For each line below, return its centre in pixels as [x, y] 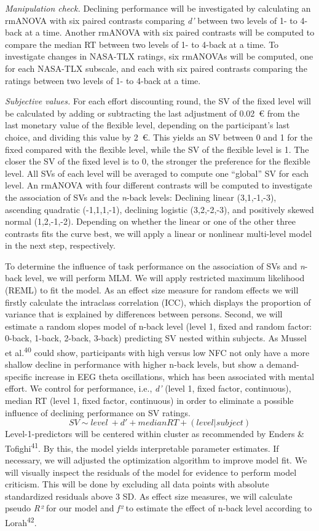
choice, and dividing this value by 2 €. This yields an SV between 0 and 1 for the [159, 137]
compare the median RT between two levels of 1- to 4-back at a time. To [142, 44]
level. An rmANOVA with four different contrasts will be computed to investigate [159, 185]
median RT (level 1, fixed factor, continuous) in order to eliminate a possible [149, 401]
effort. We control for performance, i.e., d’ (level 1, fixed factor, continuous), [148, 388]
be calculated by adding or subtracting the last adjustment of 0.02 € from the [152, 113]
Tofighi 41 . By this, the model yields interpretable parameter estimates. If [142, 447]
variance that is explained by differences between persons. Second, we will [144, 314]
